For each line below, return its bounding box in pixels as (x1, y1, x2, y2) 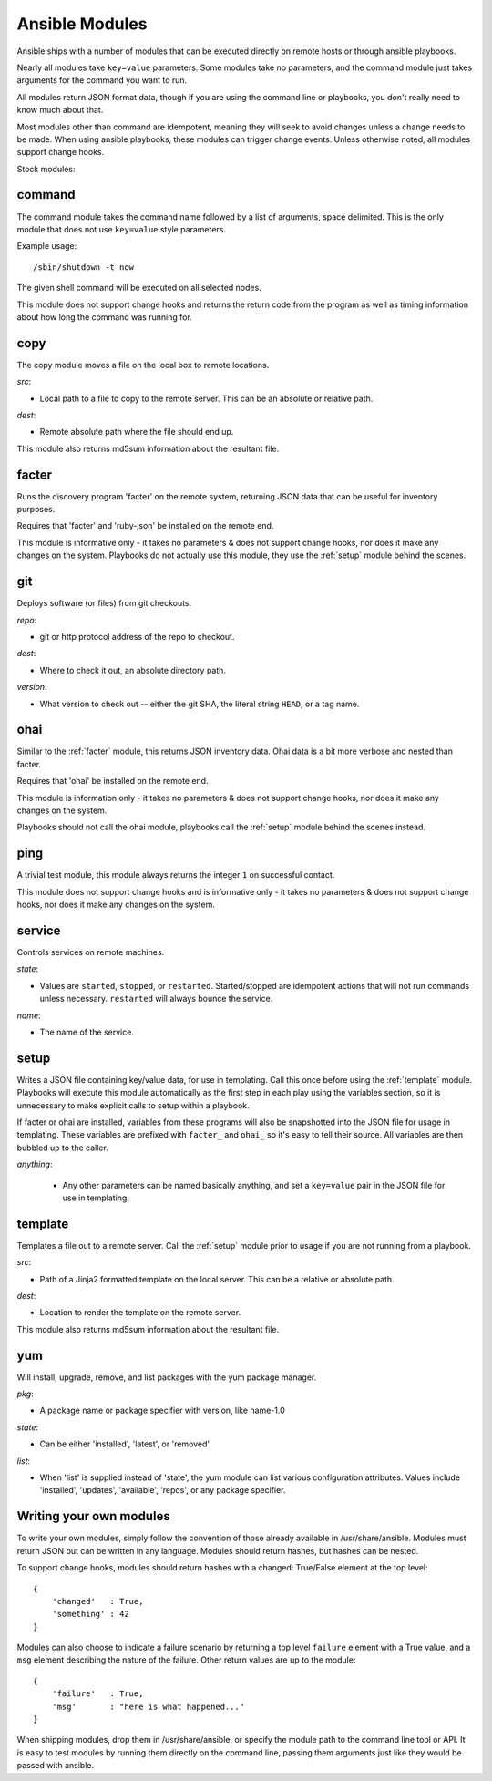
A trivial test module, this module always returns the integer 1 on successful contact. (16, 870, 335, 880)
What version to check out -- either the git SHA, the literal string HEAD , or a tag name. (39, 698, 360, 709)
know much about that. (16, 105, 104, 116)
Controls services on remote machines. (16, 946, 165, 957)
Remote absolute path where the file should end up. (39, 427, 234, 438)
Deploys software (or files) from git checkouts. (16, 598, 192, 609)
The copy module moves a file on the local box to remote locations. (16, 359, 270, 370)
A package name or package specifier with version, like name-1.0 (39, 1405, 286, 1416)
